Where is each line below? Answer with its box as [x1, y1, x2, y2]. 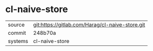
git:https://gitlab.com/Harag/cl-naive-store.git [33, 21, 145, 28]
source [8, 21, 25, 28]
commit [8, 29, 26, 36]
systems [8, 37, 28, 44]
